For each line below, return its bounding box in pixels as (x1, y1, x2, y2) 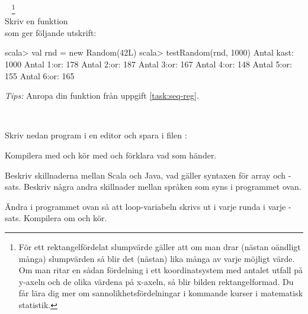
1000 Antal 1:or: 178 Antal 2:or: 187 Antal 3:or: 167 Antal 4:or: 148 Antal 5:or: (5, 58, 292, 70)
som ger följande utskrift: (5, 26, 97, 38)
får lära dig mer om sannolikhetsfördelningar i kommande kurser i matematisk (18, 287, 303, 299)
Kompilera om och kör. (24, 212, 107, 224)
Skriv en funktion (5, 15, 68, 27)
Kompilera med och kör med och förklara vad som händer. (5, 149, 217, 161)
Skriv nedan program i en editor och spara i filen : (5, 129, 187, 141)
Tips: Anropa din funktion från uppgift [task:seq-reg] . (5, 89, 199, 102)
